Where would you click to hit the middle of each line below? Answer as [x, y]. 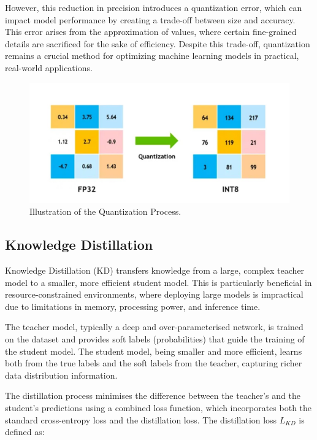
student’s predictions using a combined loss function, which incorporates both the [158, 407]
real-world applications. [49, 67]
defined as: [25, 432]
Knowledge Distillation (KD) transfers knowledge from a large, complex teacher [155, 270]
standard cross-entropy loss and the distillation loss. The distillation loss [141, 419]
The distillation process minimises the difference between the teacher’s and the [153, 396]
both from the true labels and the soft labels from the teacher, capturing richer [154, 363]
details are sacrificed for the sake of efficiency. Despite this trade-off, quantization [158, 43]
